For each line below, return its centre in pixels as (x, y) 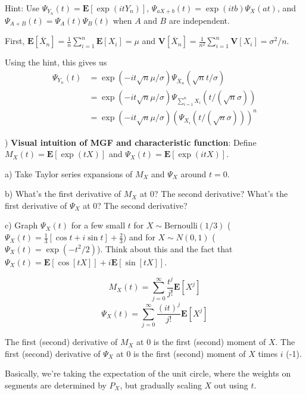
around (193, 173)
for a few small (98, 225)
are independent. (199, 20)
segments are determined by (56, 385)
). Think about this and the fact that (165, 248)
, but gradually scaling (161, 385)
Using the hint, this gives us (56, 62)
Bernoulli (181, 226)
